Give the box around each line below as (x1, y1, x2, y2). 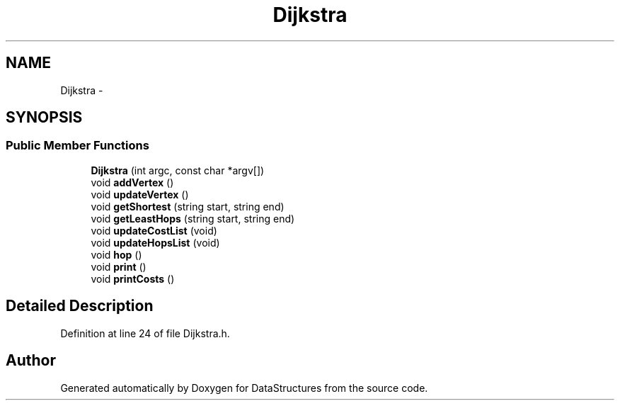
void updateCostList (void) (91, 224, 217, 237)
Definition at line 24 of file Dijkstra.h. (60, 327, 230, 339)
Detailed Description (6, 297, 154, 315)
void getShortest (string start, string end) (91, 200, 285, 213)
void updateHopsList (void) (91, 236, 220, 249)
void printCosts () (91, 272, 175, 285)
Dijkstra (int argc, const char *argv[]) (91, 164, 265, 176)
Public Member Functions (6, 138, 149, 153)
